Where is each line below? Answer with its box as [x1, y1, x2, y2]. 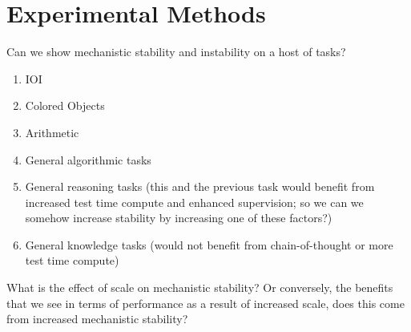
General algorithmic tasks [25, 151, 151, 168]
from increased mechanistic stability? [6, 310, 188, 327]
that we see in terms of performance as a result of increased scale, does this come [6, 294, 405, 311]
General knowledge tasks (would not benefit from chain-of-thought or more [25, 236, 393, 253]
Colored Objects [25, 97, 105, 114]
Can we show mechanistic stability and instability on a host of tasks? [6, 43, 346, 60]
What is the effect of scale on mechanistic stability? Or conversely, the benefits [6, 279, 393, 296]
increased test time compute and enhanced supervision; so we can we [25, 193, 364, 210]
